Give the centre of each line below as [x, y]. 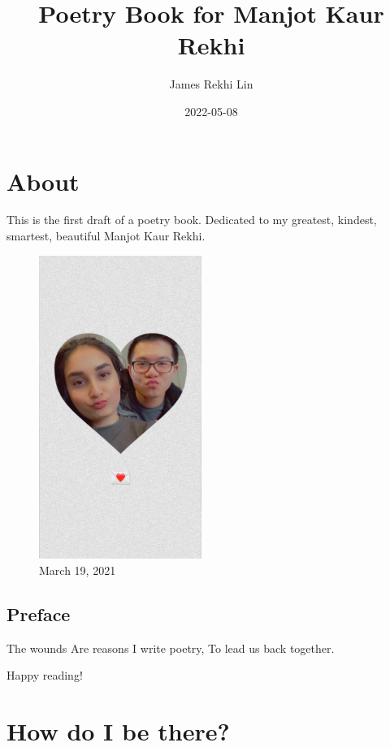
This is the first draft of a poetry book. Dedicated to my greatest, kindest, [192, 220]
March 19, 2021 [78, 570]
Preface [39, 613]
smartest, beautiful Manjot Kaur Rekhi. [106, 236]
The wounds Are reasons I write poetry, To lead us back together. [171, 648]
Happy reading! [45, 675]
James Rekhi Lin [211, 84]
